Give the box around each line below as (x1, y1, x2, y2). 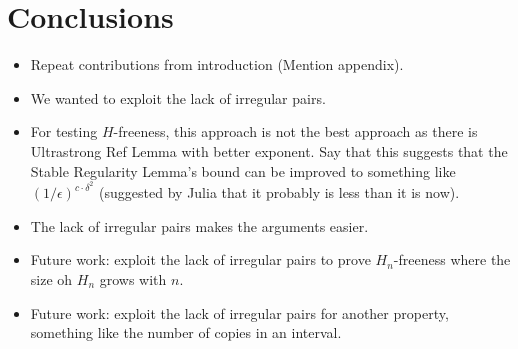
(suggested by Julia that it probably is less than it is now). (99, 182, 460, 203)
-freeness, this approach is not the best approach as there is (113, 121, 478, 142)
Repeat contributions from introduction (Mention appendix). (30, 54, 404, 75)
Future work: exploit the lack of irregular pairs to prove (30, 249, 371, 270)
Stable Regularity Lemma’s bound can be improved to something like (30, 160, 456, 181)
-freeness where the (393, 249, 511, 270)
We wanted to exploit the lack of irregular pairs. (30, 87, 326, 108)
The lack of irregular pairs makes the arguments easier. (30, 215, 369, 236)
